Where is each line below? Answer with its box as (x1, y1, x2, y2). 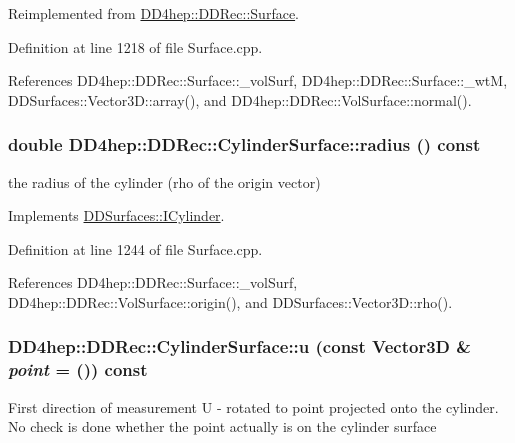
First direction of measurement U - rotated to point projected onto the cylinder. (8, 396, 499, 417)
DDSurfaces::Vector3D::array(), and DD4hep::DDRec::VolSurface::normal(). (8, 89, 472, 110)
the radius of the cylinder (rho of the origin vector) (8, 171, 321, 192)
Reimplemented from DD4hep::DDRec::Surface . (8, 3, 300, 23)
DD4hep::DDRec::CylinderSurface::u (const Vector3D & (8, 334, 471, 359)
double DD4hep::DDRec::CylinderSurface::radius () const (8, 132, 481, 157)
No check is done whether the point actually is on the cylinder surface (8, 416, 437, 437)
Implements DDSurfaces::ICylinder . (8, 205, 225, 226)
